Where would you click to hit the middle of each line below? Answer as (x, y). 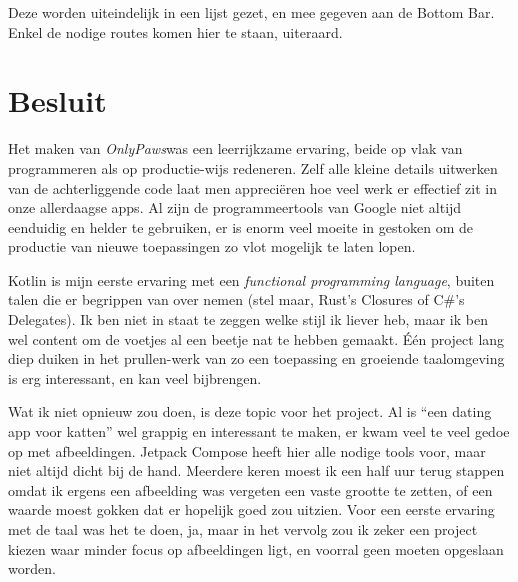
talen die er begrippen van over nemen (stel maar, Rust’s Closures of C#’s (236, 299)
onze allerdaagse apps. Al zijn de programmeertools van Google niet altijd (235, 207)
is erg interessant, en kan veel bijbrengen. (135, 377)
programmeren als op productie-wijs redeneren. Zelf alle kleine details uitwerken (253, 167)
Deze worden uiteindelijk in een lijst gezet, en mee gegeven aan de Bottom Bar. (251, 12)
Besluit (57, 100)
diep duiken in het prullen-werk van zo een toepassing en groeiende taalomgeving (256, 358)
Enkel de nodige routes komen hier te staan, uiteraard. (175, 31)
